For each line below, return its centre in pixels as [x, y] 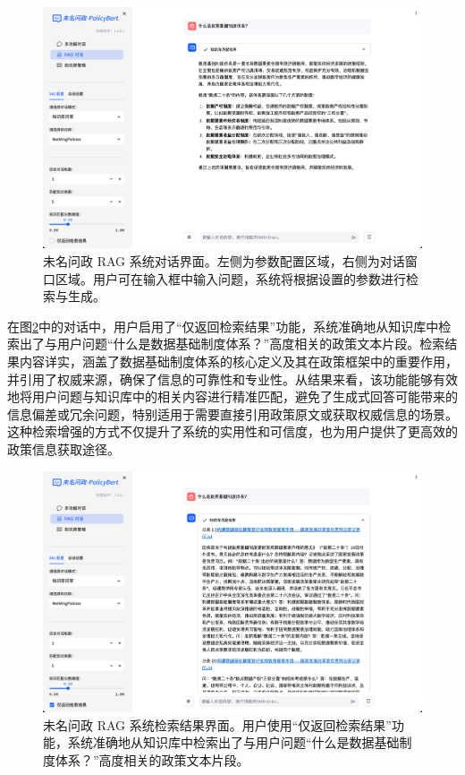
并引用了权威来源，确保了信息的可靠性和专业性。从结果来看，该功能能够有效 [232, 379]
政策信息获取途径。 [63, 448]
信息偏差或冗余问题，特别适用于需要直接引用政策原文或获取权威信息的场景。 [232, 413]
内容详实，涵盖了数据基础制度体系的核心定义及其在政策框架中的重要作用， [238, 361]
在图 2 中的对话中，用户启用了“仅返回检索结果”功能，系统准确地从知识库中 [223, 326]
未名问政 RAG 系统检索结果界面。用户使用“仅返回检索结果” [217, 724]
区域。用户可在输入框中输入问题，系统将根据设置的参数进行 [230, 278]
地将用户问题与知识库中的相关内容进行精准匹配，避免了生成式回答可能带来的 [232, 396]
